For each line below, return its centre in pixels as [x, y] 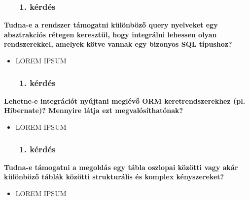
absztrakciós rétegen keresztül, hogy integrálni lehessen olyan [110, 34]
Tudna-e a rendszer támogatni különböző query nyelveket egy [111, 25]
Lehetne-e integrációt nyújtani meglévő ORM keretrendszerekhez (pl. [125, 100]
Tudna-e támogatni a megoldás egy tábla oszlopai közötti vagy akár [121, 167]
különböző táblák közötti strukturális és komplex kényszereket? [114, 177]
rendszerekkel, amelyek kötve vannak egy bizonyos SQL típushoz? [118, 44]
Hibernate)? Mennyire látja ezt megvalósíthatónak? [94, 110]
